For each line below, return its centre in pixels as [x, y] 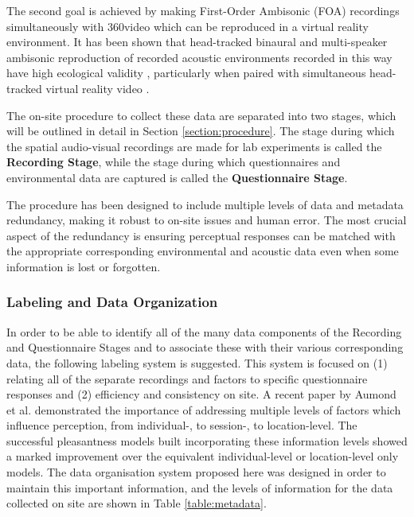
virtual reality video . [98, 88]
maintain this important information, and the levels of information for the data [200, 487]
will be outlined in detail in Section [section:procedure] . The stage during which [201, 131]
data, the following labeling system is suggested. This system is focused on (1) [197, 362]
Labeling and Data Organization [112, 302]
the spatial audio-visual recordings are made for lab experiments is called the [194, 146]
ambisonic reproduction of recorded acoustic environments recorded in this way [199, 57]
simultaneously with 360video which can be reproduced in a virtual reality [187, 26]
